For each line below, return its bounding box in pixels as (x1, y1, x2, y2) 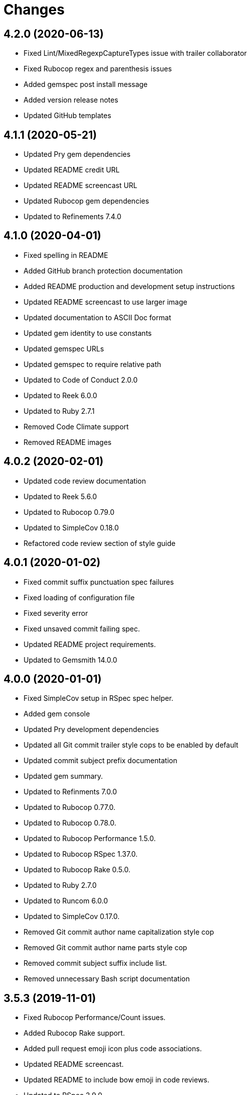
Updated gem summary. (24, 772, 103, 781)
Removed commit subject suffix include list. (24, 959, 167, 968)
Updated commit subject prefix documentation (24, 756, 177, 765)
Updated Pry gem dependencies (24, 150, 131, 159)
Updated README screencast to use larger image (24, 297, 187, 306)
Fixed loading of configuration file (24, 593, 135, 602)
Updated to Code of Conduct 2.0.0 (24, 375, 138, 384)
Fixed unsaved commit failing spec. (24, 624, 140, 633)
